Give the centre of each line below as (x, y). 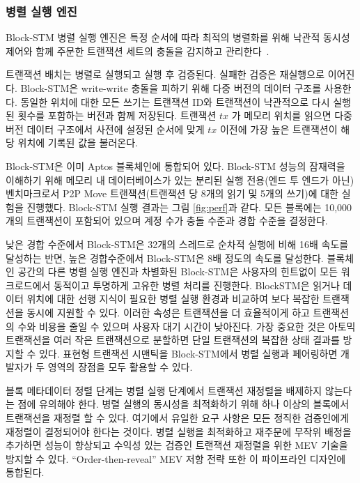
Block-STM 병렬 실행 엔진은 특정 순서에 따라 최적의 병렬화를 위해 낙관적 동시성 (178, 37)
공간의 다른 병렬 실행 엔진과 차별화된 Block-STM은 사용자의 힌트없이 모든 (178, 271)
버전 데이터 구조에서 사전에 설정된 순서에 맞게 (105, 129)
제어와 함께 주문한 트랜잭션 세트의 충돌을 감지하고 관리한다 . (138, 51)
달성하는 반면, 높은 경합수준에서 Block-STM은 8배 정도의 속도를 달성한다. (165, 258)
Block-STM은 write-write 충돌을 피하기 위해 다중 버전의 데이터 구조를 (171, 88)
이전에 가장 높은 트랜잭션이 (279, 129)
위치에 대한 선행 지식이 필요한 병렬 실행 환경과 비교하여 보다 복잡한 (173, 299)
